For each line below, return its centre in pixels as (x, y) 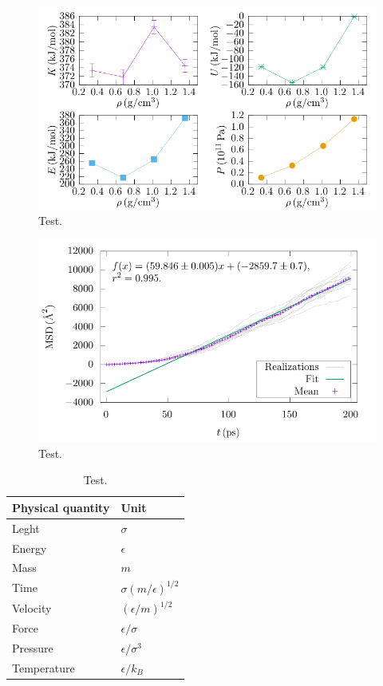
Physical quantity (61, 507)
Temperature (43, 667)
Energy (30, 548)
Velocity (32, 607)
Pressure (33, 647)
